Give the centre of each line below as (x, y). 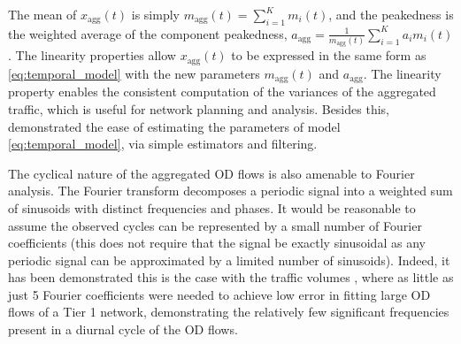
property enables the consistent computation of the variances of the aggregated (222, 92)
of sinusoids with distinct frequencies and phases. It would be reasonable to (212, 207)
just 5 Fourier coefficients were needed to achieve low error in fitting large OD (219, 294)
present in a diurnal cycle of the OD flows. (123, 329)
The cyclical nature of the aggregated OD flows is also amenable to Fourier (211, 173)
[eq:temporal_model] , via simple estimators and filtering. (163, 144)
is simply (155, 14)
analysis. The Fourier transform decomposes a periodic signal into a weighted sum (230, 191)
